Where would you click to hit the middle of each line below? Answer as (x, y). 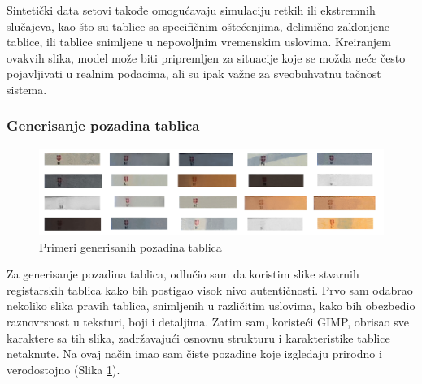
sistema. (27, 89)
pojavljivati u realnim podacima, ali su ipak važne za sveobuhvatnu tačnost (194, 73)
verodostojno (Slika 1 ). (63, 369)
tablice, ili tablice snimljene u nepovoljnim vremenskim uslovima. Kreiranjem (199, 42)
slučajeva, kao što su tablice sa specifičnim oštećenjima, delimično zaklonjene (198, 26)
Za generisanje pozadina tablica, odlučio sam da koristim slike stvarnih (183, 274)
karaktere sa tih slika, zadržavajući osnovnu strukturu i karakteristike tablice (198, 337)
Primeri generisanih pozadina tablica (131, 246)
